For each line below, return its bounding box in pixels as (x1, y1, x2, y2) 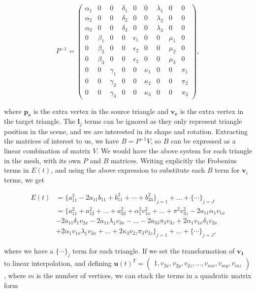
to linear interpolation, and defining (4, 258, 112, 268)
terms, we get (4, 174, 45, 184)
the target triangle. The (4, 116, 75, 126)
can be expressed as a (171, 136, 236, 146)
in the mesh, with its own (4, 155, 81, 165)
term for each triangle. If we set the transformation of (72, 245, 235, 255)
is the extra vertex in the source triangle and (33, 106, 169, 116)
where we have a (4, 245, 54, 255)
